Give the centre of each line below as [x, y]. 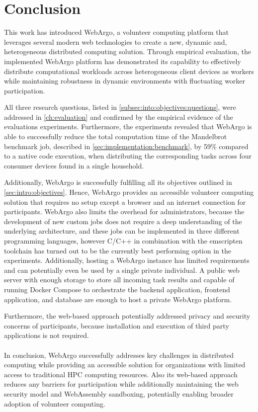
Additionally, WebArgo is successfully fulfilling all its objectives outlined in [118, 182]
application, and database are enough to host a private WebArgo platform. [118, 299]
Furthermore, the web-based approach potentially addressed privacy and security [127, 316]
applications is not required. [46, 335]
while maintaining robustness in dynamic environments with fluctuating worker [125, 81]
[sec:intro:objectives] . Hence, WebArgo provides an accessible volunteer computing [129, 192]
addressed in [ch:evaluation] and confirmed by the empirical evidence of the [119, 117]
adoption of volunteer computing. [55, 403]
